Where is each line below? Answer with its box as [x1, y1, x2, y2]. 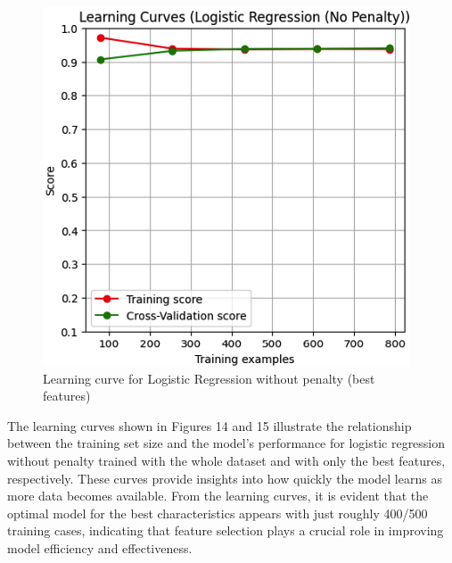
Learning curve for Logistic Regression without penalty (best [43, 368, 375, 387]
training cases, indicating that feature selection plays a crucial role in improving [7, 521, 444, 540]
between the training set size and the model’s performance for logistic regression [7, 434, 446, 452]
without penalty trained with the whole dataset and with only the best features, [7, 451, 446, 469]
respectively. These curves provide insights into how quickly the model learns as [7, 468, 442, 487]
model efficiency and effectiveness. [7, 538, 193, 557]
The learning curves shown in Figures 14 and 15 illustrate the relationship [7, 416, 412, 435]
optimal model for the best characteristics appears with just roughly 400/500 [7, 503, 428, 522]
